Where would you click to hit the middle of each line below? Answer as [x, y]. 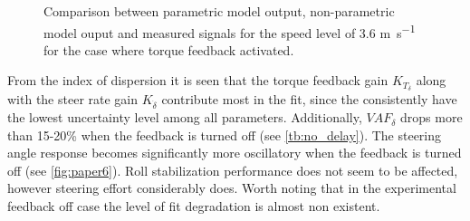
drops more [432, 117]
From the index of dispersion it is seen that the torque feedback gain [198, 80]
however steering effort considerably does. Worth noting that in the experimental [232, 188]
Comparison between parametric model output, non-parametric [219, 11]
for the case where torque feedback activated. [169, 49]
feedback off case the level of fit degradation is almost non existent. [194, 206]
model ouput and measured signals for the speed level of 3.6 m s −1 [230, 31]
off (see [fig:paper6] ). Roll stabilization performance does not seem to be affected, [233, 170]
